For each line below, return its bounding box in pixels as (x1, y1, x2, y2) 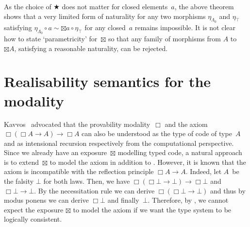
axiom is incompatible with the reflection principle (4, 166, 154, 176)
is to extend (4, 157, 39, 167)
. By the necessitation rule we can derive (34, 185, 155, 195)
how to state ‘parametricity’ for (4, 34, 98, 43)
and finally (107, 195, 139, 205)
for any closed (84, 22, 126, 32)
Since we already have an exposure (4, 147, 107, 157)
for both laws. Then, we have (43, 176, 130, 186)
